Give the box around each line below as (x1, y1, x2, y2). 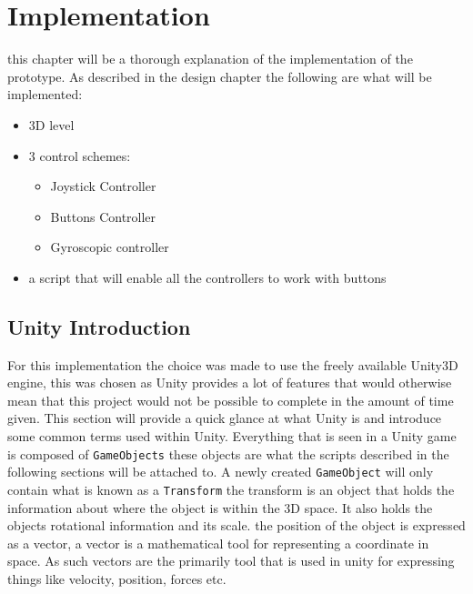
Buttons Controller (50, 206, 156, 226)
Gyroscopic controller (50, 237, 169, 257)
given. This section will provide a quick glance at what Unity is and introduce (7, 408, 442, 428)
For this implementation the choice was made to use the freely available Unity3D (7, 355, 458, 374)
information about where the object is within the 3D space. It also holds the (7, 498, 433, 517)
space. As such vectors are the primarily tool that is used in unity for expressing (7, 551, 455, 570)
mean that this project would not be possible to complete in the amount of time (7, 390, 454, 409)
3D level (28, 115, 75, 134)
